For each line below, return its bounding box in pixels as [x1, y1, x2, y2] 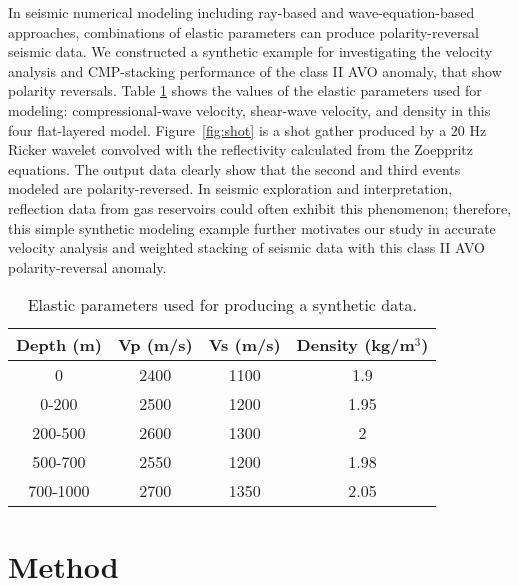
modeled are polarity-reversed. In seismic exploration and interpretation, [8, 178, 453, 199]
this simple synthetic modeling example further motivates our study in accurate [8, 217, 496, 238]
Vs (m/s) [208, 333, 281, 357]
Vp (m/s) [117, 333, 193, 357]
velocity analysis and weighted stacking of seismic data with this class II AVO [8, 237, 485, 258]
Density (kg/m [296, 333, 415, 357]
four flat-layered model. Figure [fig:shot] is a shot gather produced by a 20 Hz [8, 119, 487, 140]
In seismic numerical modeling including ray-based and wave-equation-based [8, 2, 475, 22]
